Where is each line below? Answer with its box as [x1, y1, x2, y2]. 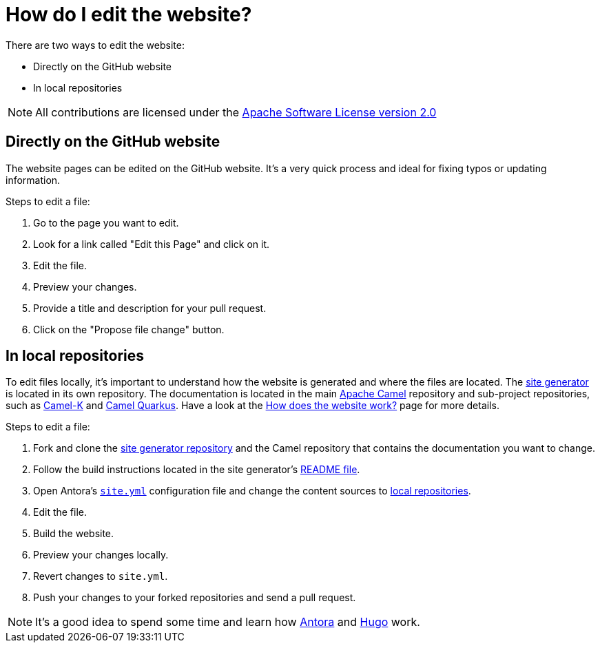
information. [6, 174, 61, 186]
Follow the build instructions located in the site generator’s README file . [33, 463, 360, 476]
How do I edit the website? [6, 3, 252, 26]
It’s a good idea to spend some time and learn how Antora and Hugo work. [35, 615, 420, 629]
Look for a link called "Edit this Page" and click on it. [33, 238, 270, 250]
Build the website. [33, 527, 114, 540]
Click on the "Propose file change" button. [33, 323, 225, 335]
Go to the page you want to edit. [33, 216, 179, 229]
